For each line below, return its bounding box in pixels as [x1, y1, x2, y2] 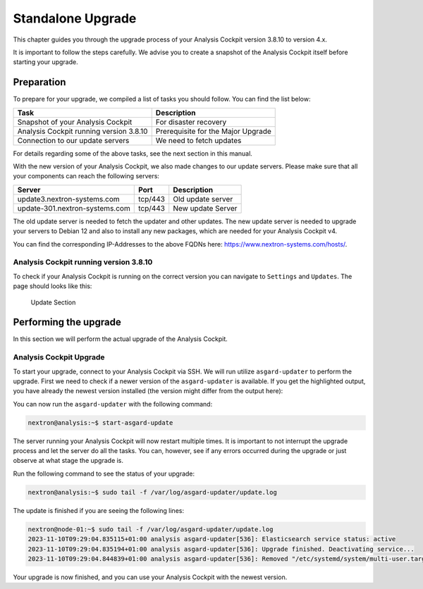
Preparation [13, 76, 66, 88]
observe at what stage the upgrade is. [13, 457, 123, 465]
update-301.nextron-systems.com [17, 203, 130, 213]
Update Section [30, 298, 76, 306]
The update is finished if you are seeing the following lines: [13, 506, 185, 514]
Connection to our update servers [17, 135, 130, 145]
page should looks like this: [13, 282, 92, 290]
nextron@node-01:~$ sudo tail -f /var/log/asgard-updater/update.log [27, 525, 274, 533]
